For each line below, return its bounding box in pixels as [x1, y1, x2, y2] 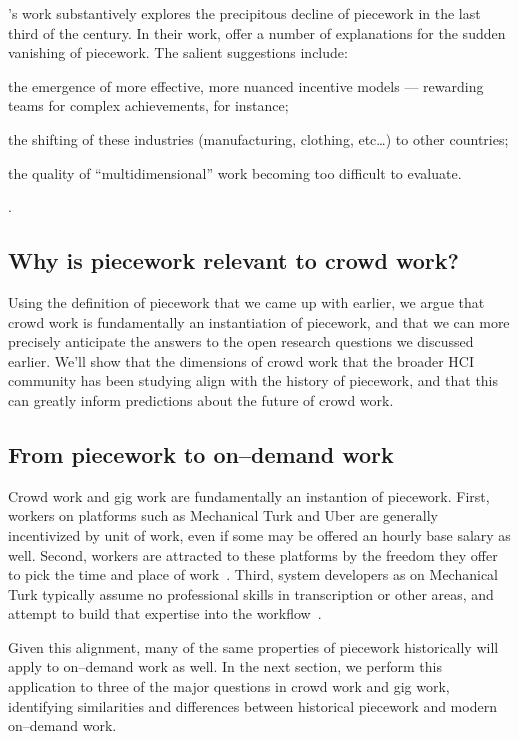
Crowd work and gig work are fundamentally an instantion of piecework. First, [8, 485, 490, 506]
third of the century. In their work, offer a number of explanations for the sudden [8, 22, 506, 43]
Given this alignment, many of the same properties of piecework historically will [8, 636, 499, 657]
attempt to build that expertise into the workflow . [8, 603, 322, 624]
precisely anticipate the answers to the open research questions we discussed [8, 331, 474, 352]
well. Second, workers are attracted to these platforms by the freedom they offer [8, 544, 498, 565]
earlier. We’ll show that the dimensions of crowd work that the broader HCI [8, 350, 474, 371]
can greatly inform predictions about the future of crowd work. [8, 389, 394, 410]
